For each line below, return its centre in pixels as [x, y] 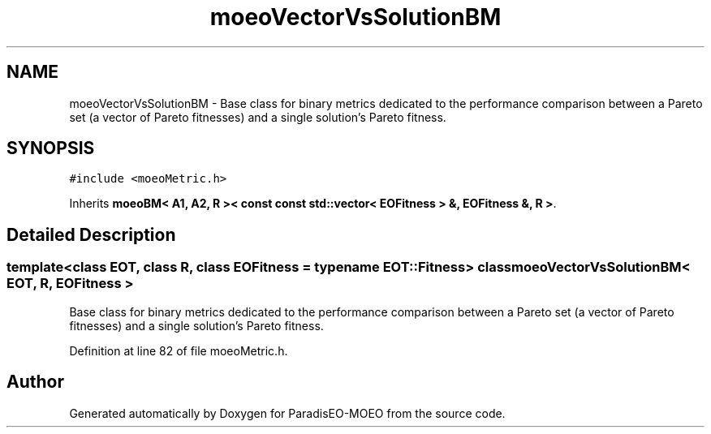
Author [35, 382]
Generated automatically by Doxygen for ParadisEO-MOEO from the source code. [287, 413]
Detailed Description [91, 234]
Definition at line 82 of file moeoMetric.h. [179, 350]
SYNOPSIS [51, 148]
